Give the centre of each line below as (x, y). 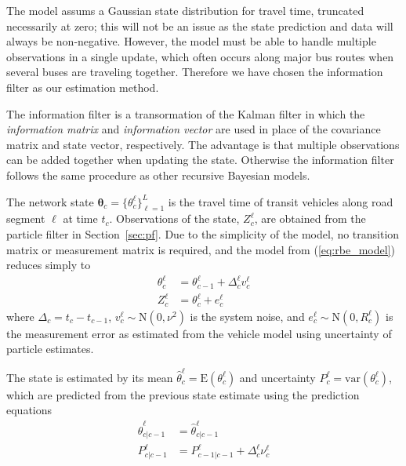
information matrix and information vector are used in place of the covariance (194, 129)
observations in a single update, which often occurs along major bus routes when (200, 56)
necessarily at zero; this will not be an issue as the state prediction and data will (200, 25)
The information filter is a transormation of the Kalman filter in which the (186, 113)
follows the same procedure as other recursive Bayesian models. (158, 175)
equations (29, 410)
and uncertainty (277, 377)
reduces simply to (49, 265)
